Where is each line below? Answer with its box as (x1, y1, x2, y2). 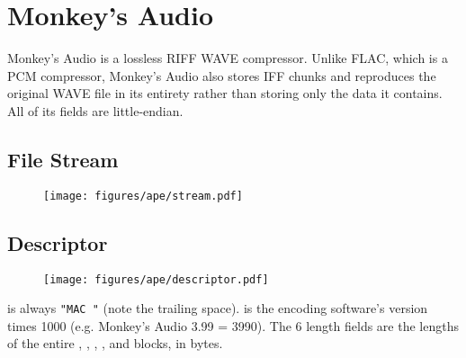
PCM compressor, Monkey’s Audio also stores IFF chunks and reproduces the (7, 66, 436, 85)
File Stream (7, 145, 119, 173)
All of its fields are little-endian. (7, 101, 184, 120)
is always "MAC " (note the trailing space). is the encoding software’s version (7, 299, 428, 318)
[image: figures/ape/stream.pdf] (43, 189, 243, 202)
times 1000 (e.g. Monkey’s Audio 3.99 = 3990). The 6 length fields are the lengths (7, 316, 459, 335)
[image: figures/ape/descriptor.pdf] (43, 273, 269, 286)
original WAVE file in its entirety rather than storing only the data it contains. (7, 84, 443, 103)
